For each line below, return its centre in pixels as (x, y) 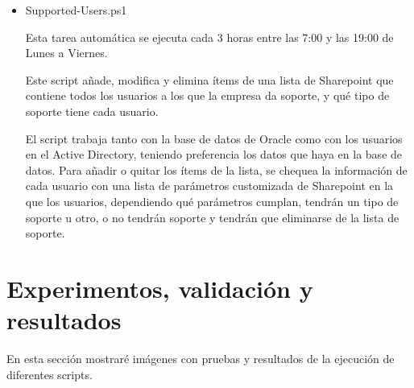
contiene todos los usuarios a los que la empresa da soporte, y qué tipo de (207, 95)
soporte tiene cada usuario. (92, 111)
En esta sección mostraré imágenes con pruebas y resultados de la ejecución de (201, 359)
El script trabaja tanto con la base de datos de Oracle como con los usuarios (214, 138)
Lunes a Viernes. (66, 53)
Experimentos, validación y (160, 288)
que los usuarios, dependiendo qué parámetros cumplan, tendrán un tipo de (212, 201)
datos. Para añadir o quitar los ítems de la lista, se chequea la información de (216, 169)
